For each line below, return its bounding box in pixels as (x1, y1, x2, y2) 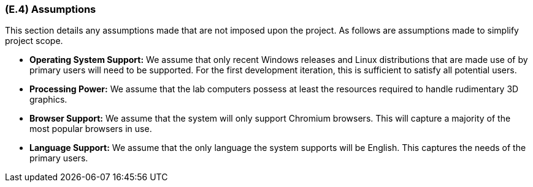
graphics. (29, 94, 67, 105)
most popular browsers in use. (29, 123, 152, 134)
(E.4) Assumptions (5, 3, 96, 15)
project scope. (5, 35, 63, 46)
